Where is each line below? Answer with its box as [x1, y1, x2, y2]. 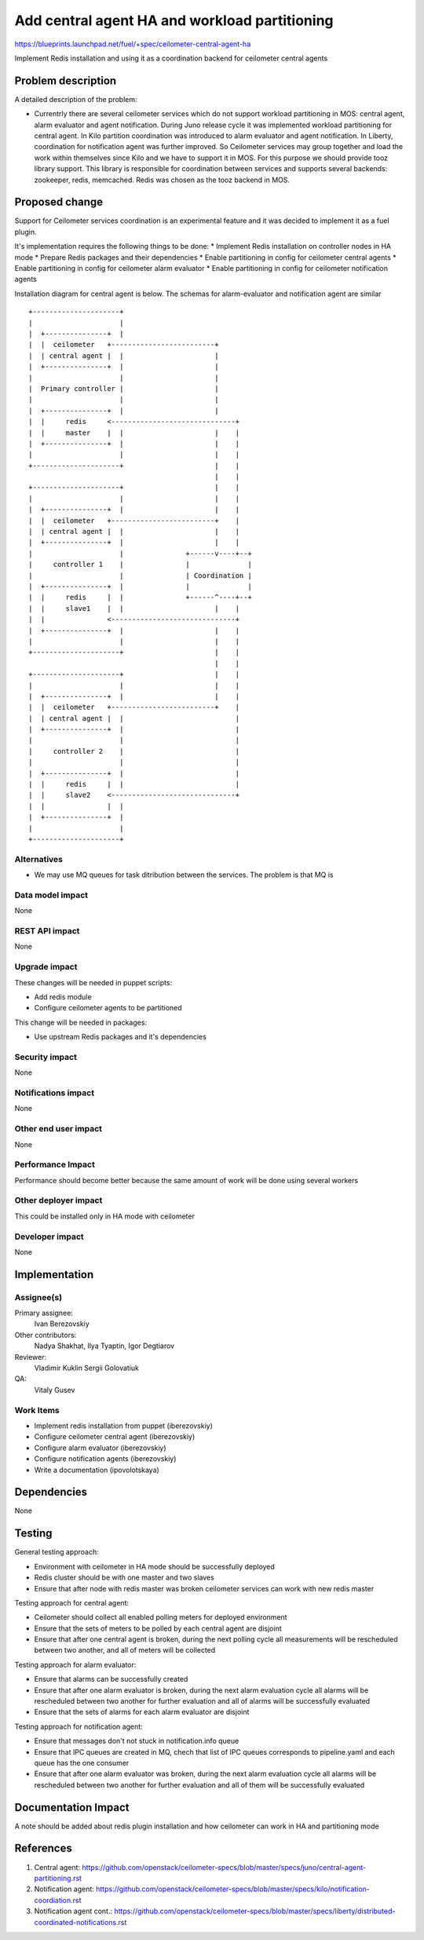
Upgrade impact [14, 962, 78, 973]
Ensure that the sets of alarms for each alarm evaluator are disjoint [34, 1708, 250, 1717]
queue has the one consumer [34, 1758, 130, 1767]
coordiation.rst [34, 1895, 82, 1905]
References [14, 1842, 72, 1855]
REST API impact [14, 926, 80, 937]
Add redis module [34, 992, 92, 1001]
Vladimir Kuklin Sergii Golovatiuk [34, 1363, 140, 1373]
